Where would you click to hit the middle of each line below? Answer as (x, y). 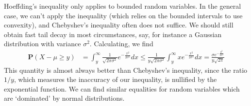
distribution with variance (42, 44)
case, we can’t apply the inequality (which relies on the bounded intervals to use (123, 15)
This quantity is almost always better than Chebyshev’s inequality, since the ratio (126, 70)
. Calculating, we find (121, 44)
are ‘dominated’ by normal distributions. (64, 98)
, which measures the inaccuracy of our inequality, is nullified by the (115, 79)
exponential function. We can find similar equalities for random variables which (122, 88)
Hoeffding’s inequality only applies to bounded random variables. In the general (123, 6)
